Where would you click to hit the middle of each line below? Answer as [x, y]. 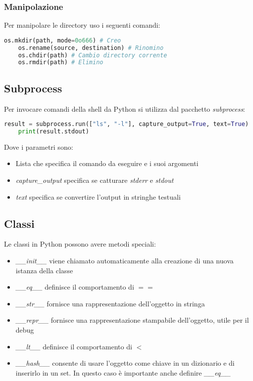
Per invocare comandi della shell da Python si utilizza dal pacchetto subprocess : [125, 108]
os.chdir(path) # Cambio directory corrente [93, 55]
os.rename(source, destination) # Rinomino [91, 48]
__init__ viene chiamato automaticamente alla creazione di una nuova [125, 261]
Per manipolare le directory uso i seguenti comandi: [82, 25]
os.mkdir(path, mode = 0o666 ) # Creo [63, 40]
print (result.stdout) [53, 131]
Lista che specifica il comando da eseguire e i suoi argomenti [107, 163]
